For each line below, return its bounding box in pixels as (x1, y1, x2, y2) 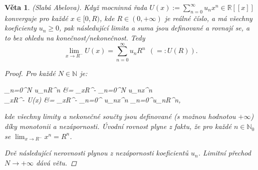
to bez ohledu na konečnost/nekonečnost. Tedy (5, 32, 145, 42)
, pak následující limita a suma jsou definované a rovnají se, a (59, 22, 250, 33)
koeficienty (5, 22, 37, 33)
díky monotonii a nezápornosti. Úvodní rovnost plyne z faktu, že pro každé (5, 121, 231, 131)
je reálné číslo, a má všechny (164, 12, 252, 23)
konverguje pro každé (5, 12, 68, 23)
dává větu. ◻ (36, 157, 77, 167)
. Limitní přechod (198, 147, 251, 158)
